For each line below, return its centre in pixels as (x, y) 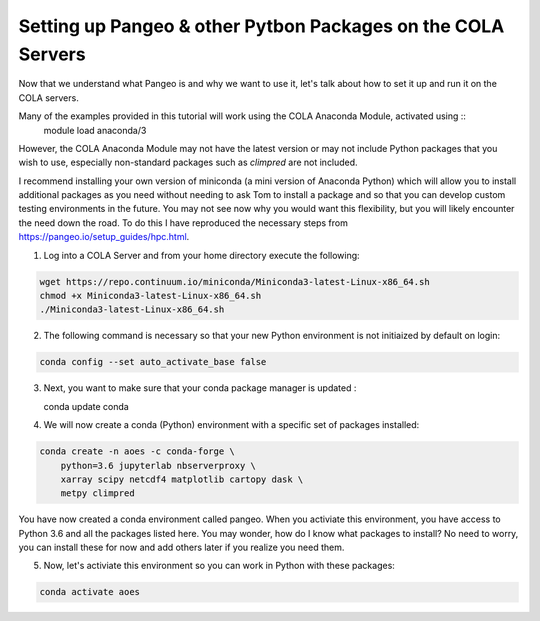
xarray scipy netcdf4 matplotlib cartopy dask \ (182, 479)
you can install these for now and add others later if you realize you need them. (181, 547)
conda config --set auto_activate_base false (153, 362)
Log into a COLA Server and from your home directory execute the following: (201, 255)
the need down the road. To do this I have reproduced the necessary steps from (183, 222)
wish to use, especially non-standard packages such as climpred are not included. (188, 162)
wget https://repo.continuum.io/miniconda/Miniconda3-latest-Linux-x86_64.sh (234, 281)
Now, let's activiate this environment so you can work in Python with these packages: (219, 566)
